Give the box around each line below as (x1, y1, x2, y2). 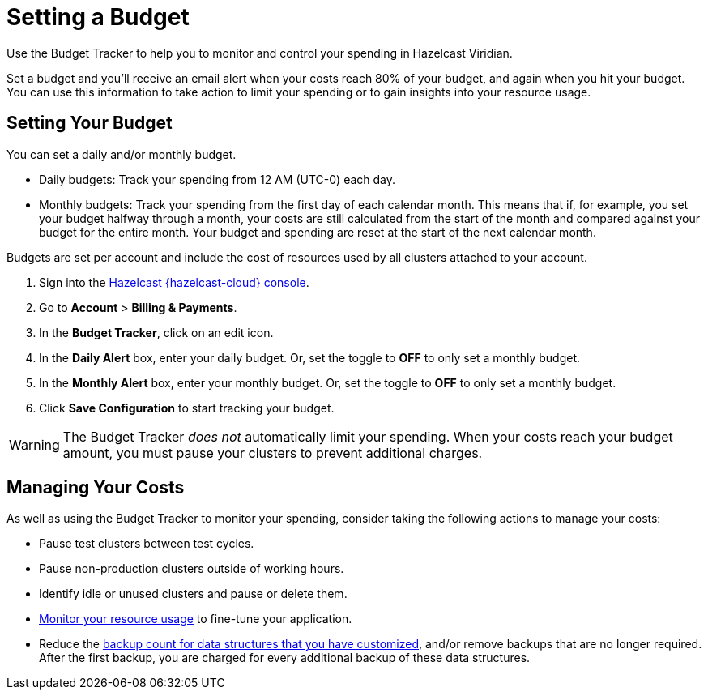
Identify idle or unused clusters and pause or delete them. (39, 587, 348, 601)
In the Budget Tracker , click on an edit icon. (39, 325, 274, 339)
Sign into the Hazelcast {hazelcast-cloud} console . (39, 275, 309, 289)
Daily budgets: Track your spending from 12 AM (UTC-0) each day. (39, 172, 396, 186)
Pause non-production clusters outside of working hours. (39, 561, 344, 576)
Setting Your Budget (6, 113, 173, 134)
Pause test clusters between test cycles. (39, 536, 254, 551)
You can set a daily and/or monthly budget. (6, 147, 237, 161)
